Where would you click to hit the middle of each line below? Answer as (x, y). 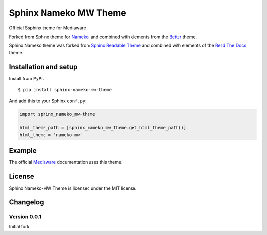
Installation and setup (43, 67)
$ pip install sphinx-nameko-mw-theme (65, 90)
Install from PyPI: (26, 78)
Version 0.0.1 (25, 216)
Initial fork (19, 227)
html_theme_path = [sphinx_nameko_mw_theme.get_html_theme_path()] (103, 128)
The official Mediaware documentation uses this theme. (66, 162)
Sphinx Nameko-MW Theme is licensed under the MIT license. (73, 188)
